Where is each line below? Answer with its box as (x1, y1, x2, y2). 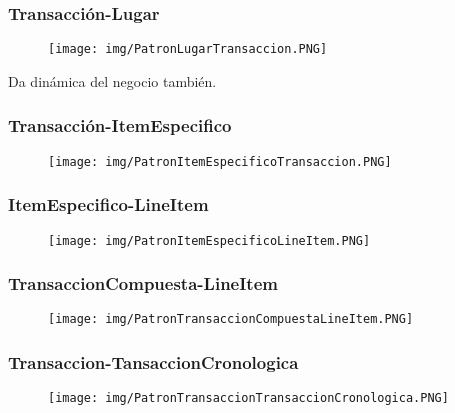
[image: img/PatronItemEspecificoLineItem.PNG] (48, 233, 371, 248)
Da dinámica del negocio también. (8, 70, 217, 91)
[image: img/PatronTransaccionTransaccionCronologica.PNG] (48, 391, 449, 406)
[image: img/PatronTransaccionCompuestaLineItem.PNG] (48, 312, 414, 327)
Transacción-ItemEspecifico (8, 113, 232, 138)
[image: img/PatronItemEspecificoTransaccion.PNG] (48, 154, 392, 169)
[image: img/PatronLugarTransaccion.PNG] (48, 42, 328, 57)
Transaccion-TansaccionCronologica (8, 350, 299, 375)
